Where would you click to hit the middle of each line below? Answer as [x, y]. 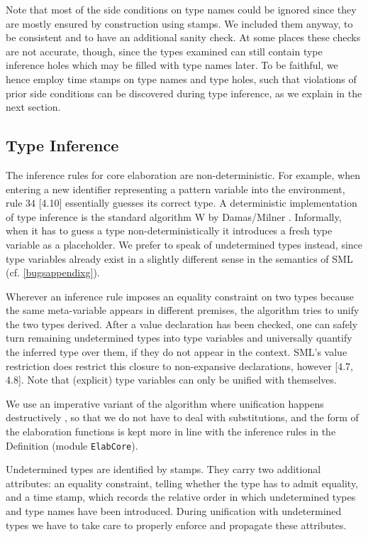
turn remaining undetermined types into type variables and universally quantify [179, 338]
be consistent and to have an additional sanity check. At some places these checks [183, 37]
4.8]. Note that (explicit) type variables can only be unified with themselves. [171, 380]
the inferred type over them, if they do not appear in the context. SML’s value [177, 352]
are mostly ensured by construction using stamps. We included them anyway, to [179, 23]
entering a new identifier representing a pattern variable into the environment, [175, 189]
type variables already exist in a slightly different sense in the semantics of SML [179, 258]
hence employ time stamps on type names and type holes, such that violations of [181, 78]
